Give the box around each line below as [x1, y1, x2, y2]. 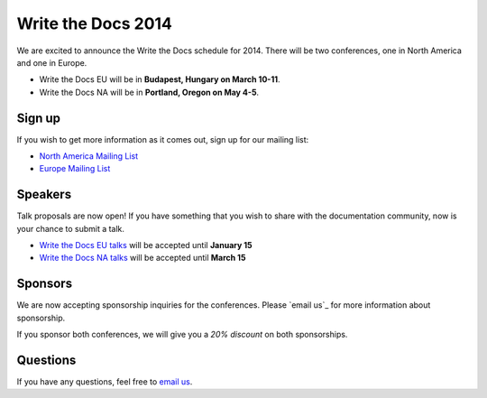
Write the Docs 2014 [16, 14, 173, 33]
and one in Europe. [16, 57, 87, 68]
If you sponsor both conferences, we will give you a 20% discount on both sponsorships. [16, 329, 348, 340]
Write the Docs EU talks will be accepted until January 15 [39, 240, 253, 251]
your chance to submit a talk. [16, 223, 125, 234]
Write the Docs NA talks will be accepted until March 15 [39, 253, 246, 264]
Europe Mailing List [39, 163, 111, 174]
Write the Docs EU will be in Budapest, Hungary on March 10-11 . [39, 74, 280, 85]
